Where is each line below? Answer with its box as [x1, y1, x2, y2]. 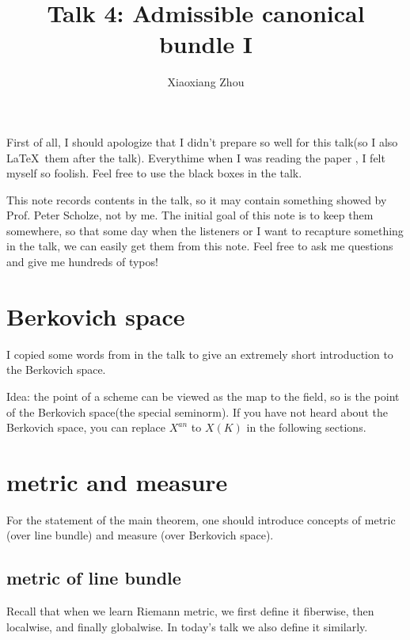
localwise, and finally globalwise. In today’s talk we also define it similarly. [6, 618, 368, 634]
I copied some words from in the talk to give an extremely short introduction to [6, 345, 393, 362]
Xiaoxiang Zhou [167, 74, 245, 90]
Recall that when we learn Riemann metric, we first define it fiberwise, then [6, 603, 374, 619]
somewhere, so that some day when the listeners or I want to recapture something [6, 222, 404, 238]
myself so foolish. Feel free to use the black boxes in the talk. [6, 165, 302, 181]
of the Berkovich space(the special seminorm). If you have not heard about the [6, 403, 388, 420]
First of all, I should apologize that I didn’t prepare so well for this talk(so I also [6, 133, 398, 150]
